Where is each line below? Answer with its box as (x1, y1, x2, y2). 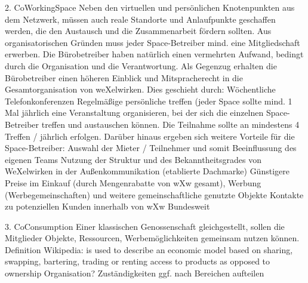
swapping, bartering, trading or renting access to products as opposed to (5, 255, 270, 267)
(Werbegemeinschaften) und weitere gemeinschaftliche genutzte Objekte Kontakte (5, 188, 304, 201)
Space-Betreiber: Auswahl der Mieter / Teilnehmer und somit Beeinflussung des (5, 141, 297, 154)
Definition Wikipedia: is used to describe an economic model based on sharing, (5, 243, 293, 256)
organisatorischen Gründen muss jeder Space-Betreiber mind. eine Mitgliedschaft (5, 36, 300, 48)
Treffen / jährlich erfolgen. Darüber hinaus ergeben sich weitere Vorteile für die (5, 130, 295, 142)
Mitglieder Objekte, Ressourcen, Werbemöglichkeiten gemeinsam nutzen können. (5, 232, 300, 244)
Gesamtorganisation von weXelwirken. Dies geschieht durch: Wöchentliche (5, 83, 276, 96)
